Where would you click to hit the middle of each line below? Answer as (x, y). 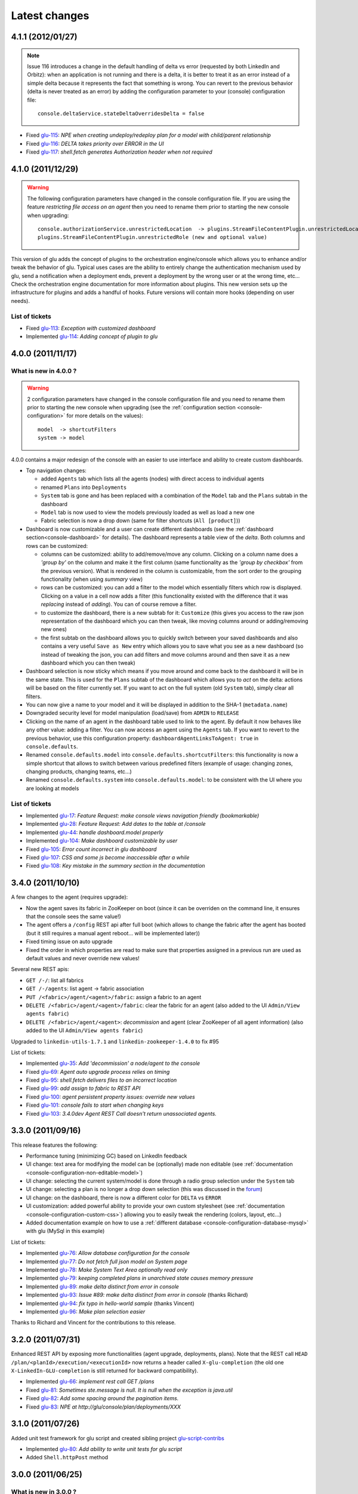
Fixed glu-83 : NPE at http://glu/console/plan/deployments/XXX (104, 1407)
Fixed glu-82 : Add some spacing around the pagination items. (102, 1398)
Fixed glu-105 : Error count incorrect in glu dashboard (91, 849)
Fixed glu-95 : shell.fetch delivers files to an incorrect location (101, 1080)
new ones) (54, 629)
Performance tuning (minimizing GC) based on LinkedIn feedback (107, 1156)
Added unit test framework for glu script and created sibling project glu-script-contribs (118, 1438)
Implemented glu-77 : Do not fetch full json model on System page (107, 1262)
